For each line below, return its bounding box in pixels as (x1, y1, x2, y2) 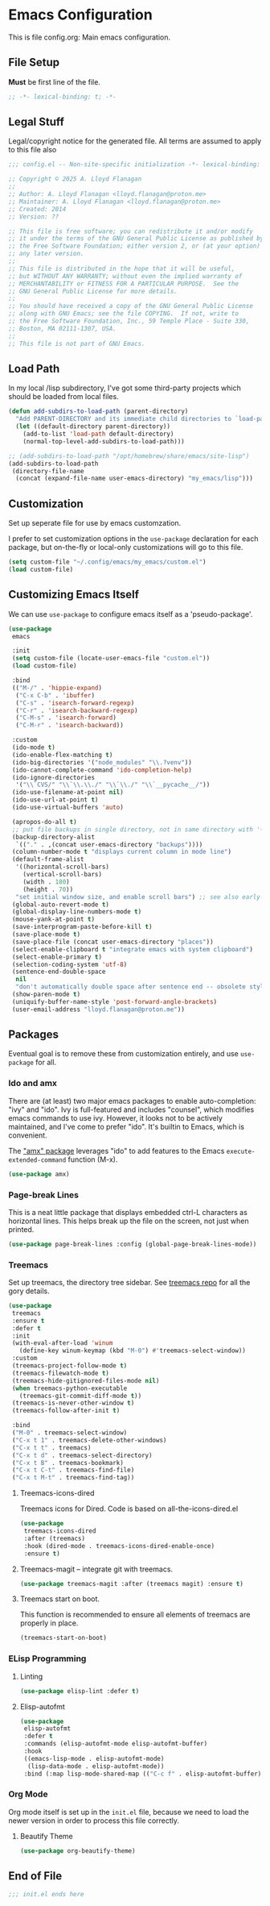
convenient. (8, 1130, 47, 1140)
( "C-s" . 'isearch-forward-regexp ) (15, 699, 135, 707)
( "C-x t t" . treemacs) (11, 1443, 92, 1452)
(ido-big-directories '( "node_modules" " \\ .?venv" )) (11, 758, 193, 767)
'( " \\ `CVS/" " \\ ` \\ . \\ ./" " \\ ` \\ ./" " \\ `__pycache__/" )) (15, 780, 211, 789)
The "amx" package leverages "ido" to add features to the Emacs (8, 1146, 225, 1155)
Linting (19, 1671, 43, 1681)
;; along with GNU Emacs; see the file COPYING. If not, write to (8, 310, 239, 318)
